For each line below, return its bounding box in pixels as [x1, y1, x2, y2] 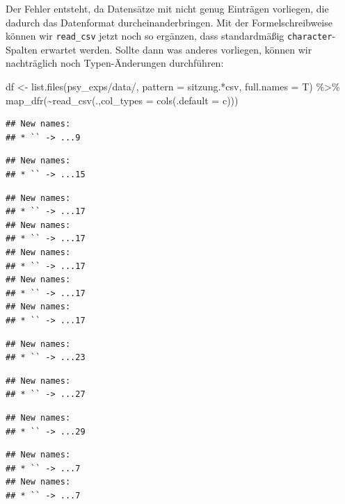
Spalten [6, 42, 38, 56]
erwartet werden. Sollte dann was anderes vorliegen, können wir [40, 42, 312, 56]
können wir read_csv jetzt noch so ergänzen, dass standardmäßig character [6, 29, 332, 43]
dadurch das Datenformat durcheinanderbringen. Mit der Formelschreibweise [6, 15, 332, 29]
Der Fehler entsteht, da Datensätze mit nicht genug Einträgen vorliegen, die [6, 1, 329, 15]
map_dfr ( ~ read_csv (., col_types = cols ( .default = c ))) [6, 92, 239, 107]
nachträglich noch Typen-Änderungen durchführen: [6, 56, 224, 70]
